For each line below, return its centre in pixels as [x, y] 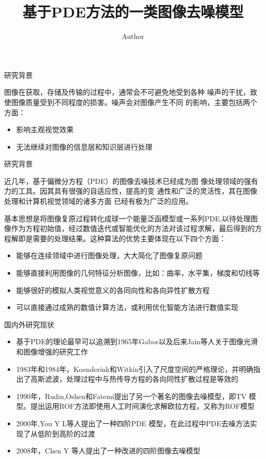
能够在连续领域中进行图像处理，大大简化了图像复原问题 [109, 255]
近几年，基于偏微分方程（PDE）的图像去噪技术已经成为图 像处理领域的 [124, 181]
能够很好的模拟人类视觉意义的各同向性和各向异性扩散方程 [113, 290]
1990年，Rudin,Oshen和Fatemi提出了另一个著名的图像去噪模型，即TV [131, 396]
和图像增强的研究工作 [52, 351]
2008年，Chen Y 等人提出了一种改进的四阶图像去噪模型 [108, 451]
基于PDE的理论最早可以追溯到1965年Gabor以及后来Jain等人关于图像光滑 [137, 341]
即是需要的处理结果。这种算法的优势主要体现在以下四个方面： [122, 238]
